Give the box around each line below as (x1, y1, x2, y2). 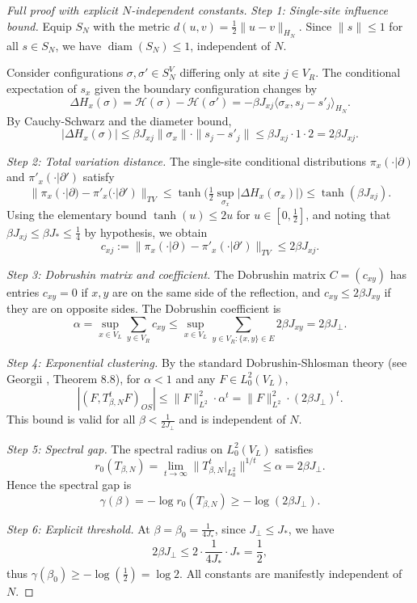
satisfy (82, 168, 115, 185)
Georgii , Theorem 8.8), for (6, 369, 141, 386)
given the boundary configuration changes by (95, 79, 318, 96)
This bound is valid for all (6, 411, 136, 428)
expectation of (6, 79, 77, 96)
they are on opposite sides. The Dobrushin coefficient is (6, 300, 281, 317)
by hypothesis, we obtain (84, 223, 208, 240)
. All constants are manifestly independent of (179, 564, 402, 581)
